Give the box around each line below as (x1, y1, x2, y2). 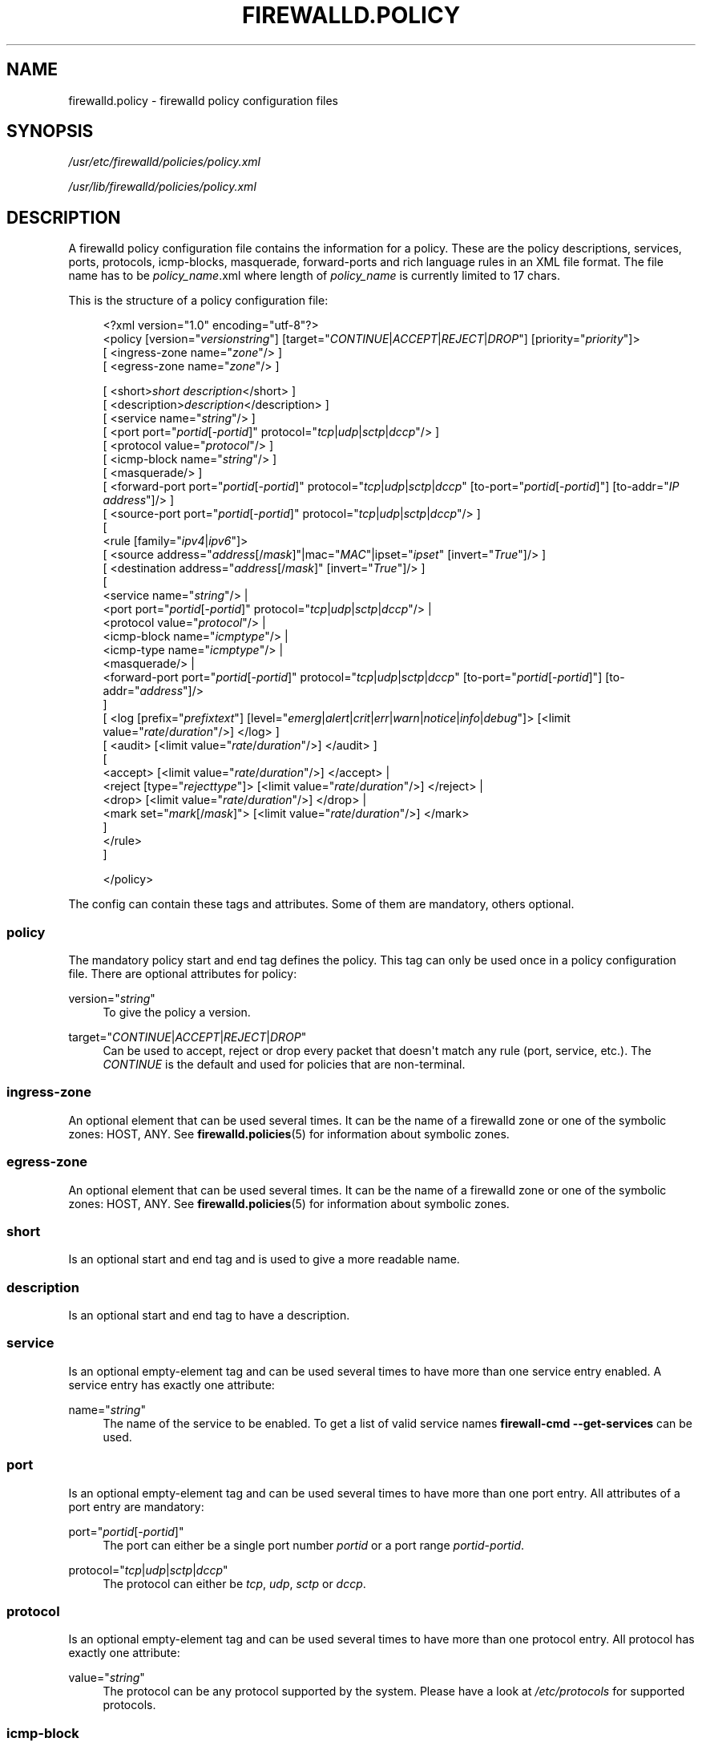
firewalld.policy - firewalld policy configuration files (68, 93, 338, 107)
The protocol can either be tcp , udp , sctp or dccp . (103, 1576, 366, 1590)
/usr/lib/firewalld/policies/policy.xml (68, 180, 256, 194)
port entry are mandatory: (68, 1499, 204, 1514)
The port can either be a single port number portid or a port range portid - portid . (103, 1538, 525, 1552)
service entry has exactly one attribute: (68, 1377, 275, 1392)
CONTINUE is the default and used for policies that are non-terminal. (103, 1057, 466, 1072)
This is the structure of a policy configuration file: (68, 293, 329, 308)
